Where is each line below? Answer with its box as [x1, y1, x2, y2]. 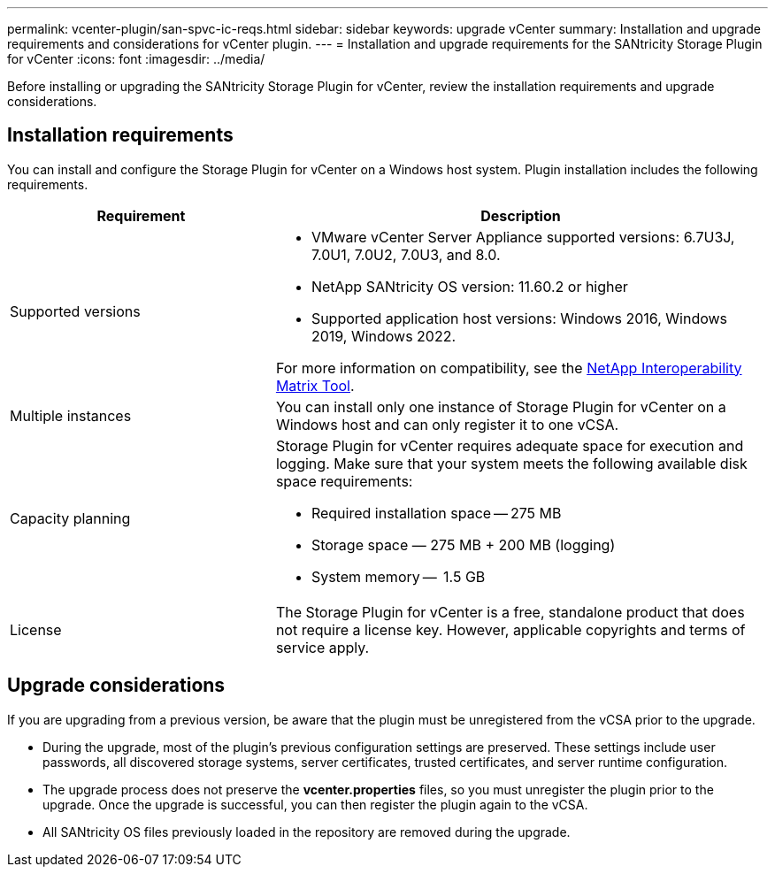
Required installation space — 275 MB [311, 503, 562, 522]
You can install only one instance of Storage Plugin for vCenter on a [275, 397, 726, 416]
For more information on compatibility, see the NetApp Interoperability [275, 358, 742, 377]
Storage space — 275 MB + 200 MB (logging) [311, 535, 616, 554]
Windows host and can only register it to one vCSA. [275, 415, 619, 433]
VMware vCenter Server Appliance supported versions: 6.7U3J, [311, 227, 735, 246]
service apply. [275, 638, 370, 656]
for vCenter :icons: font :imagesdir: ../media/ [7, 51, 265, 66]
